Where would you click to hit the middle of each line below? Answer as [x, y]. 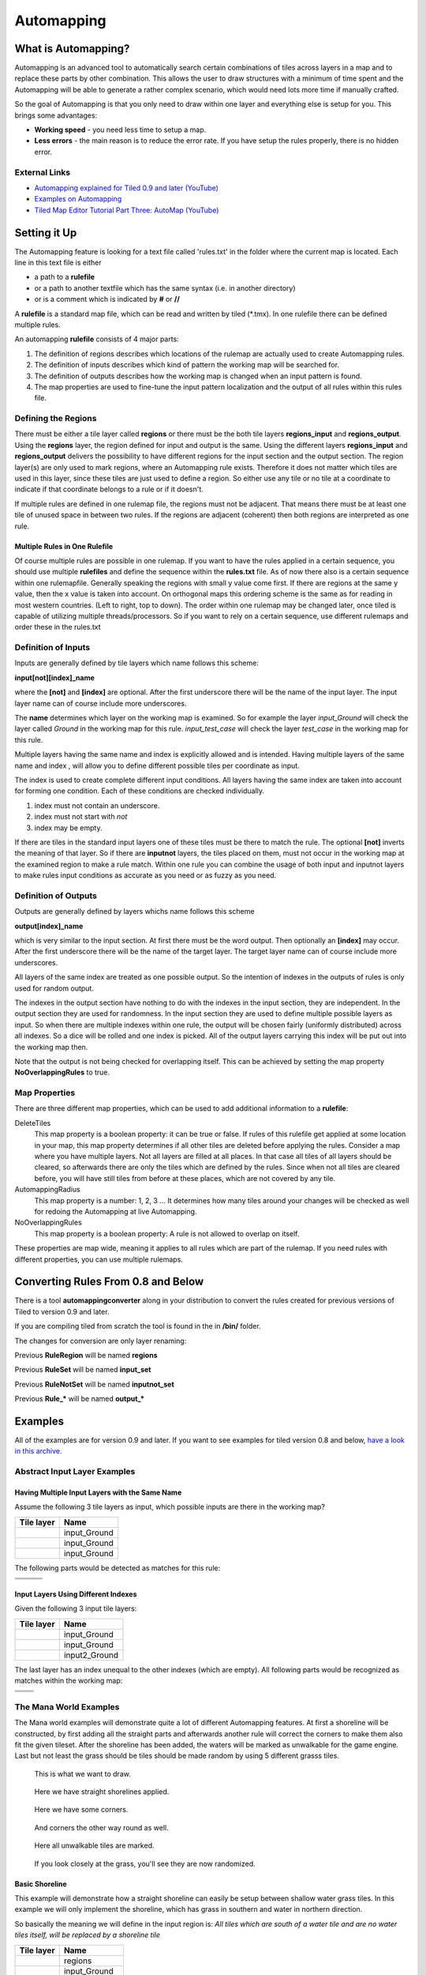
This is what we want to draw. [83, 1774]
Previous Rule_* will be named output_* [80, 1399]
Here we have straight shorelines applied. [102, 1792]
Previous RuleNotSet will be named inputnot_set [95, 1384]
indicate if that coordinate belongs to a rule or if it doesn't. [109, 489]
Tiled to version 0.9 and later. [62, 1311]
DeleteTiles [33, 1123]
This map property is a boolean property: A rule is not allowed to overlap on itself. [167, 1233]
